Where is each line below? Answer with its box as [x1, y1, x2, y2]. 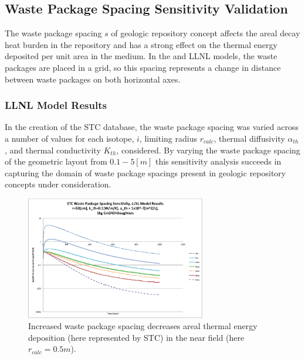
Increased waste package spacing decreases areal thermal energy [28, 320, 257, 332]
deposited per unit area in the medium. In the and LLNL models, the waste [5, 50, 277, 62]
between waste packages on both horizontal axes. [5, 73, 181, 85]
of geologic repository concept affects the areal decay [111, 27, 300, 39]
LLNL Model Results [5, 98, 107, 112]
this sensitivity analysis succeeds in [155, 155, 282, 167]
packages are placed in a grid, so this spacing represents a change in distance [5, 61, 281, 73]
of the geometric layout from [5, 155, 107, 167]
